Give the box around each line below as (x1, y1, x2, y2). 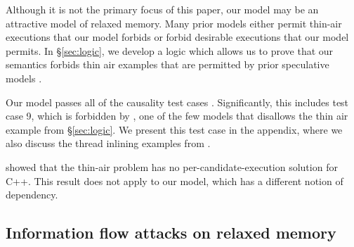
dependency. (6, 187, 58, 202)
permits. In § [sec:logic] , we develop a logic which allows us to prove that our (6, 43, 334, 58)
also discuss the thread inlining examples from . (6, 136, 211, 151)
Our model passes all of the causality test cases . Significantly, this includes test (6, 94, 349, 109)
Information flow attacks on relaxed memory (6, 222, 336, 243)
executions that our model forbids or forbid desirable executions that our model (6, 30, 349, 44)
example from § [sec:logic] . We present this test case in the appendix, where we (6, 122, 343, 137)
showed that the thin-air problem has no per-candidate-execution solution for (6, 159, 338, 174)
